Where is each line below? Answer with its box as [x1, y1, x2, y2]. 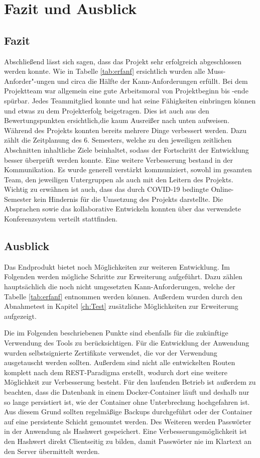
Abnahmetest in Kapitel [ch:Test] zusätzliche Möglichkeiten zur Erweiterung [4, 301, 238, 311]
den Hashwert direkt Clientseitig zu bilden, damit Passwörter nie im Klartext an [4, 435, 252, 446]
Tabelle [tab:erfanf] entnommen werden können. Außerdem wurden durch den [4, 291, 242, 301]
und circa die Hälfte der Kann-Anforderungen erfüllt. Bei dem [57, 75, 248, 86]
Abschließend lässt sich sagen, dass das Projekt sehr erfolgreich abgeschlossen [4, 56, 241, 66]
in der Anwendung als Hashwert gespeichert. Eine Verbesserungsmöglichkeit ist [4, 426, 247, 436]
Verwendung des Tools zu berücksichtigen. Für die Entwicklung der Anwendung [4, 337, 249, 348]
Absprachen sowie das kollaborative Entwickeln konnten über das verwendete [4, 203, 241, 214]
